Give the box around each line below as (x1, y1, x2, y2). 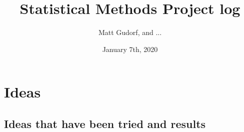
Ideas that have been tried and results (4, 115, 206, 131)
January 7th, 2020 (102, 43, 158, 54)
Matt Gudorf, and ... (98, 27, 162, 37)
